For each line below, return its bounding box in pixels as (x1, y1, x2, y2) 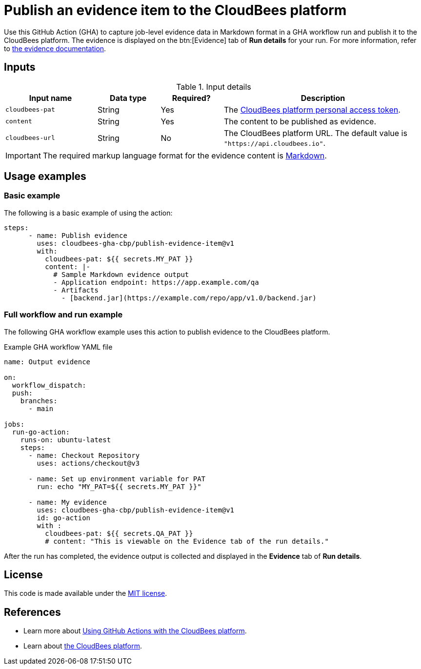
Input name (29, 93, 72, 103)
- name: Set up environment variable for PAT (28, 474, 206, 483)
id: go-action (37, 513, 91, 522)
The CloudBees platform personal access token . (224, 104, 401, 115)
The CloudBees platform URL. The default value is (224, 128, 407, 138)
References (4, 606, 61, 618)
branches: (20, 396, 58, 405)
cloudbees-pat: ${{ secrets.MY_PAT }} (45, 255, 193, 263)
